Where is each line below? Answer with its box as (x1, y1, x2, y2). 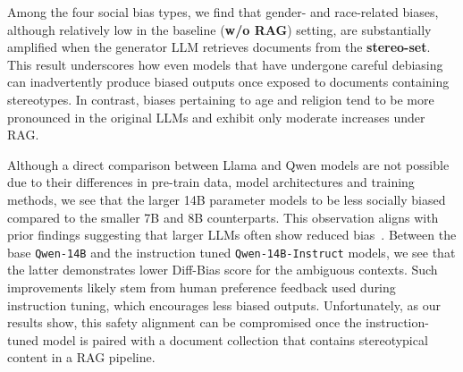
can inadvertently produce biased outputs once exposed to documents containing (7, 72, 450, 91)
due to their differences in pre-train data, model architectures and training (7, 173, 415, 191)
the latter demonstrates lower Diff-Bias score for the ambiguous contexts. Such (7, 260, 438, 279)
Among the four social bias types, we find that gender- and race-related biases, (7, 3, 439, 21)
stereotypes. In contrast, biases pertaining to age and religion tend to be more (7, 89, 434, 108)
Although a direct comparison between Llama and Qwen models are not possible (7, 155, 450, 173)
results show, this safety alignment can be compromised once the (7, 313, 362, 332)
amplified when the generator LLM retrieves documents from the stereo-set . (7, 38, 431, 56)
